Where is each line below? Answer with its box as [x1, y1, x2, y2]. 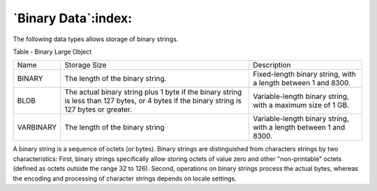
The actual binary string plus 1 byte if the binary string [64, 87, 242, 97]
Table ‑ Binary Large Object [13, 47, 92, 56]
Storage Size [64, 60, 107, 70]
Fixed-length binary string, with [252, 70, 356, 79]
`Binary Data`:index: [13, 10, 133, 26]
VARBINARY [17, 123, 57, 132]
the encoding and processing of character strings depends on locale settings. [13, 174, 237, 183]
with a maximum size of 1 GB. [252, 100, 350, 110]
